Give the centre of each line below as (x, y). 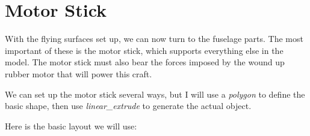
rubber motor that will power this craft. (79, 73)
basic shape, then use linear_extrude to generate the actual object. (128, 106)
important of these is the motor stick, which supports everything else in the (144, 50)
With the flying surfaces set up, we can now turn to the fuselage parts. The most (154, 39)
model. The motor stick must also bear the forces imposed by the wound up (145, 62)
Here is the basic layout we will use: (71, 126)
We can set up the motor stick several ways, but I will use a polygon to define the (155, 94)
